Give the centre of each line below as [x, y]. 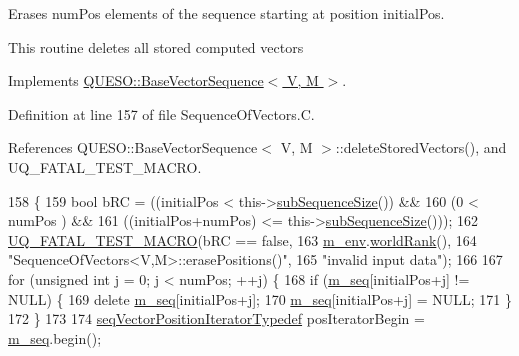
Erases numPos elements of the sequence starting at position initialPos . [226, 13]
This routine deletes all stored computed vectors [156, 46]
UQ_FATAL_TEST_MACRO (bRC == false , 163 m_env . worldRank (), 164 [242, 239]
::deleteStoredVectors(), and [421, 147]
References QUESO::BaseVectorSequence [133, 147]
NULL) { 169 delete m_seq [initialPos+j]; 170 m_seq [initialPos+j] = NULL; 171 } [260, 298]
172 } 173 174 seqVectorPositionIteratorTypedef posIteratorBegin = [216, 318]
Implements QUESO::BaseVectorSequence [136, 80]
